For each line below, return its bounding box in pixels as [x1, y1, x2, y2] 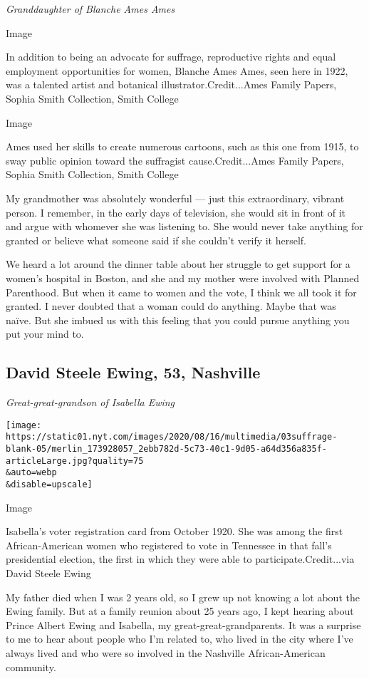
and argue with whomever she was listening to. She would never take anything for [6, 219, 363, 234]
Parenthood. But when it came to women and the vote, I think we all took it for [6, 284, 357, 299]
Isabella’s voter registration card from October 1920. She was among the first [6, 524, 343, 539]
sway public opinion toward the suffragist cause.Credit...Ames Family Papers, [6, 152, 344, 167]
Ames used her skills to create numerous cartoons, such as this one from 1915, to [6, 139, 359, 154]
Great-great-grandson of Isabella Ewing [6, 395, 175, 410]
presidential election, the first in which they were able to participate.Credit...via [6, 551, 355, 566]
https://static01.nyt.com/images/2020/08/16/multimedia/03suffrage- [6, 432, 338, 442]
